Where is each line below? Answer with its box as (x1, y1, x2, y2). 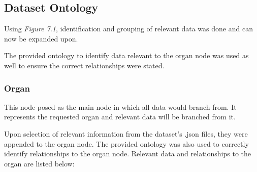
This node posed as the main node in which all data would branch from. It (4, 101, 237, 112)
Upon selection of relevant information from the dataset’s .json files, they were (4, 128, 248, 139)
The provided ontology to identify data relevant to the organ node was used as (4, 50, 249, 61)
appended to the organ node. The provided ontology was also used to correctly (4, 138, 249, 149)
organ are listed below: (4, 158, 75, 168)
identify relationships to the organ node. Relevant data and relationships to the (4, 148, 251, 159)
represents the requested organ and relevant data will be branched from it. (4, 111, 236, 122)
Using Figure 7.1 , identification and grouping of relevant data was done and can (4, 23, 253, 34)
